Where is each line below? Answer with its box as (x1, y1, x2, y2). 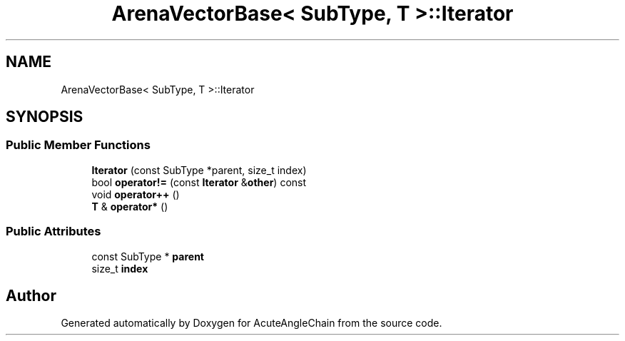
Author (6, 286, 56, 305)
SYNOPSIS (6, 108, 83, 126)
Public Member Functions (6, 138, 151, 153)
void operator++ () (91, 188, 180, 200)
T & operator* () (91, 200, 168, 213)
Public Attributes (6, 224, 101, 239)
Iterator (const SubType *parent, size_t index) (91, 163, 307, 176)
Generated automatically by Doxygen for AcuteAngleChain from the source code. (61, 317, 442, 330)
